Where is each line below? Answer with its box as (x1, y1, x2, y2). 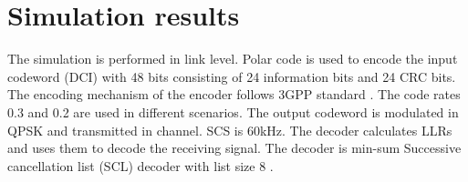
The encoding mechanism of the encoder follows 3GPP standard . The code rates (7, 85, 461, 104)
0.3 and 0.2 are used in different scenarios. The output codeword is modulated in (7, 102, 459, 121)
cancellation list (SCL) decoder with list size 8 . (7, 156, 274, 175)
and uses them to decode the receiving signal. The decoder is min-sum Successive (7, 138, 462, 157)
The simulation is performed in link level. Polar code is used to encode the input (7, 49, 458, 68)
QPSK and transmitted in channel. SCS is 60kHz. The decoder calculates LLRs (7, 120, 452, 139)
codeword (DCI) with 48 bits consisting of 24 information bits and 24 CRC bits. (7, 66, 456, 86)
